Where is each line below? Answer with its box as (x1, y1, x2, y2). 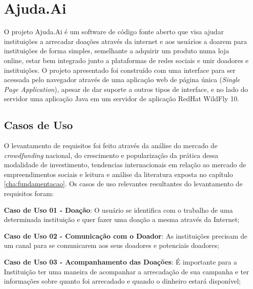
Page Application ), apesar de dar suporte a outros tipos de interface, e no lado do (4, 84, 248, 94)
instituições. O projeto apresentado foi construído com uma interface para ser (4, 65, 235, 75)
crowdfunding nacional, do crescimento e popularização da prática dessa (4, 150, 218, 160)
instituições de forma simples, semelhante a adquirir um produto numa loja (4, 45, 230, 56)
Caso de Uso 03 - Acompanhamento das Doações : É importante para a (4, 257, 237, 267)
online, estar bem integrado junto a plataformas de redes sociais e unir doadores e (4, 55, 249, 65)
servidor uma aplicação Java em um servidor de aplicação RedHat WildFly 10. (4, 93, 239, 104)
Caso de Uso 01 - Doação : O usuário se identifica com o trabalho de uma (4, 204, 233, 215)
